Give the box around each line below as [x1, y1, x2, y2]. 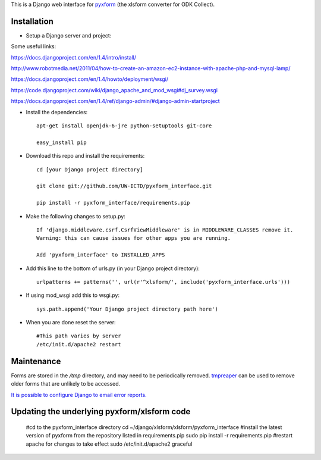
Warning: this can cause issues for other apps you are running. [36, 235, 231, 242]
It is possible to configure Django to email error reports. [11, 391, 147, 398]
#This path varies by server [36, 333, 121, 339]
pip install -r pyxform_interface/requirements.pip [36, 199, 190, 206]
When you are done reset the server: [26, 319, 116, 326]
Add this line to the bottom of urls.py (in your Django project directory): [26, 265, 200, 272]
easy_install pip [36, 139, 87, 146]
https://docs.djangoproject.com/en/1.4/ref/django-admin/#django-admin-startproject [11, 98, 220, 105]
